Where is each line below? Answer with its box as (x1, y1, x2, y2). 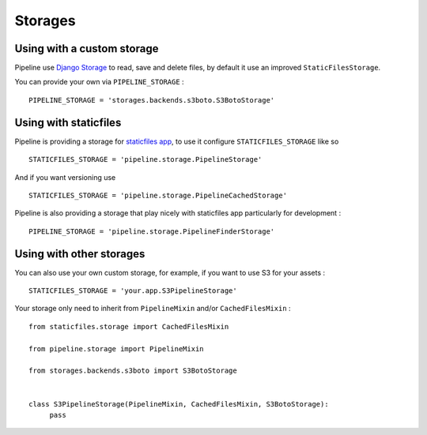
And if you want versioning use (14, 172, 116, 182)
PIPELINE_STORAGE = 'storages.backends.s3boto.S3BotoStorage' (28, 96, 275, 104)
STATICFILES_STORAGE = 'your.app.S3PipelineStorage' (28, 287, 237, 295)
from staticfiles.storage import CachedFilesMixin (28, 322, 229, 331)
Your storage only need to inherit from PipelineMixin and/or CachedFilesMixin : (14, 304, 292, 313)
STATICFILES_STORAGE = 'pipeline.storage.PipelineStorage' (28, 155, 263, 164)
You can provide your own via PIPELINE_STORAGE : (14, 77, 185, 87)
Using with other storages (14, 247, 145, 261)
